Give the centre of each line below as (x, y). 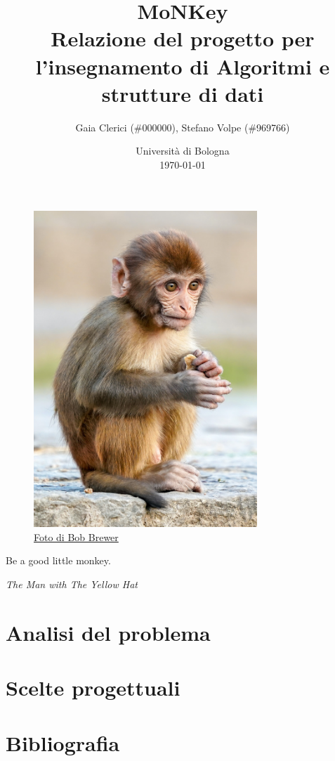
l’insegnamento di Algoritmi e (183, 66)
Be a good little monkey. (58, 560)
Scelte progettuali (93, 688)
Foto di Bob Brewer (76, 536)
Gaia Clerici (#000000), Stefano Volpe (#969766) (183, 127)
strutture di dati (183, 93)
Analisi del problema (108, 632)
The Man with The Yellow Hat (72, 584)
